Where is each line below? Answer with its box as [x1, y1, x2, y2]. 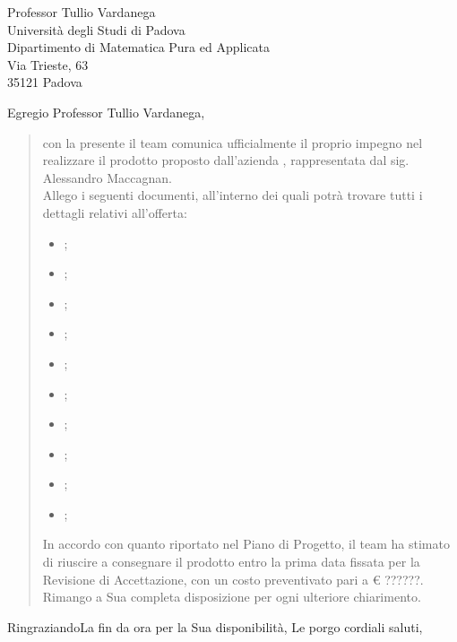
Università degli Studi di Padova [7, 20, 185, 39]
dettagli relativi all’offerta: [42, 203, 187, 221]
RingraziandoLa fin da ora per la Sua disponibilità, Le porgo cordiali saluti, [7, 617, 423, 636]
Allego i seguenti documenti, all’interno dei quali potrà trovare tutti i [42, 186, 423, 204]
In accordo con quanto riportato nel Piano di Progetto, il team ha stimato [42, 534, 450, 553]
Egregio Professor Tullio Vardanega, [7, 102, 205, 121]
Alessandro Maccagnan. [42, 168, 172, 187]
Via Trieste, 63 [7, 55, 89, 74]
